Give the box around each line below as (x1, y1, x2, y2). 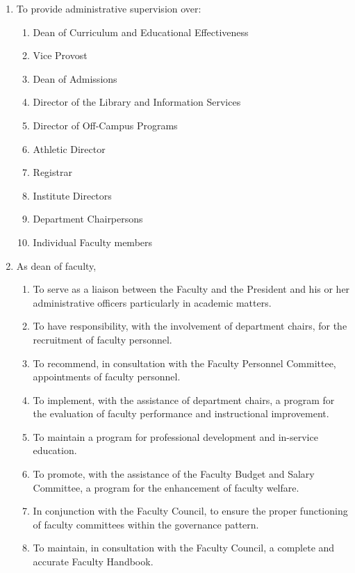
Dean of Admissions (33, 71, 117, 86)
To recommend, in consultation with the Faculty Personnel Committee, (33, 355, 336, 370)
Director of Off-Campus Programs (33, 118, 178, 132)
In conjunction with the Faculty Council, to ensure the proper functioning (33, 503, 348, 518)
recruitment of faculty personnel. (33, 332, 172, 346)
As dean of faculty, (16, 258, 97, 273)
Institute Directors (33, 188, 112, 202)
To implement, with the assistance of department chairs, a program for (33, 392, 335, 407)
